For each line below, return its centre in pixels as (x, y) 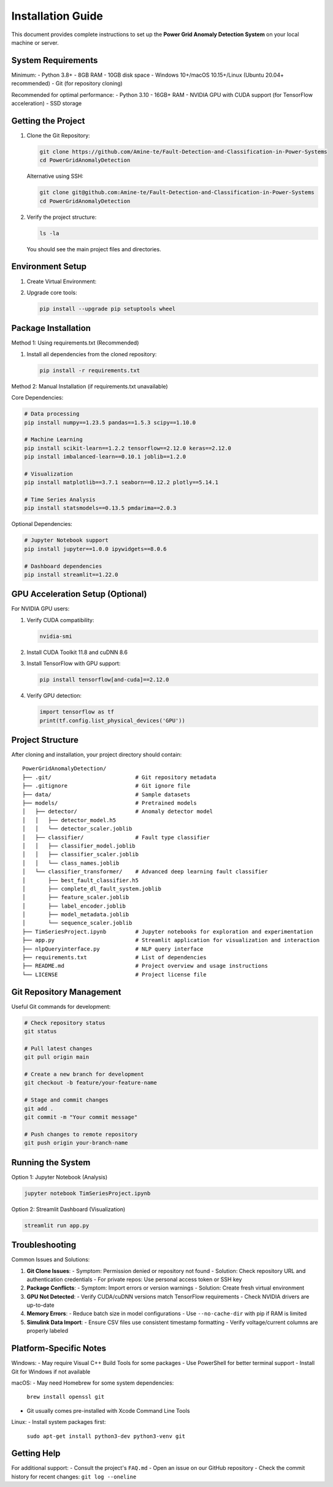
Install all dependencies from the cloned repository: (92, 354)
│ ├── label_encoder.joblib (74, 906)
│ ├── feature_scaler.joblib (76, 897)
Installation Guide (57, 16)
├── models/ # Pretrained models (110, 803)
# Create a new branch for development (84, 1074)
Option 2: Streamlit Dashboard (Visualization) (68, 1209)
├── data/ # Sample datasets (106, 794)
